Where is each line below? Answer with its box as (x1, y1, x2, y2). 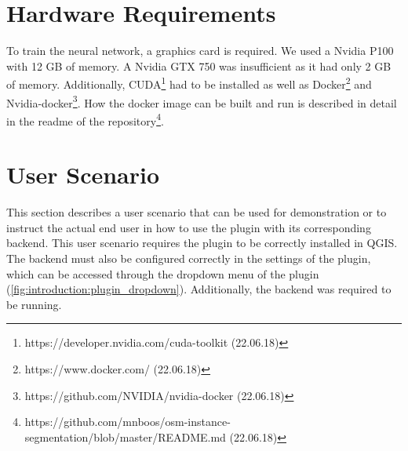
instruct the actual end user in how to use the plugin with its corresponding (6, 219, 371, 235)
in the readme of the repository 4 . (6, 110, 164, 129)
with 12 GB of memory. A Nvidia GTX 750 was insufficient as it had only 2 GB (6, 57, 392, 74)
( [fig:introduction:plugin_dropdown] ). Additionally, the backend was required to (6, 281, 392, 297)
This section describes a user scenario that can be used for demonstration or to (6, 204, 387, 220)
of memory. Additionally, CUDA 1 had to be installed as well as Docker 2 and (6, 74, 372, 92)
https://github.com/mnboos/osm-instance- (24, 413, 231, 430)
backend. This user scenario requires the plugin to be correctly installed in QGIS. (6, 235, 398, 251)
